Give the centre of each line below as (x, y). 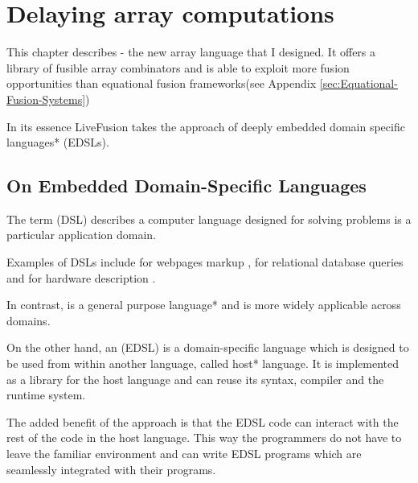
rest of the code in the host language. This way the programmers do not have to (204, 438)
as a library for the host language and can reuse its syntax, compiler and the (195, 379)
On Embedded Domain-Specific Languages (186, 186)
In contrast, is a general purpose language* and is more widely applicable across (204, 305)
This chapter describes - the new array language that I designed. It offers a (191, 52)
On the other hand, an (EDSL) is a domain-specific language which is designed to (208, 347)
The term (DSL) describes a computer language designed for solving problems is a (209, 219)
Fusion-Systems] (46, 99)
